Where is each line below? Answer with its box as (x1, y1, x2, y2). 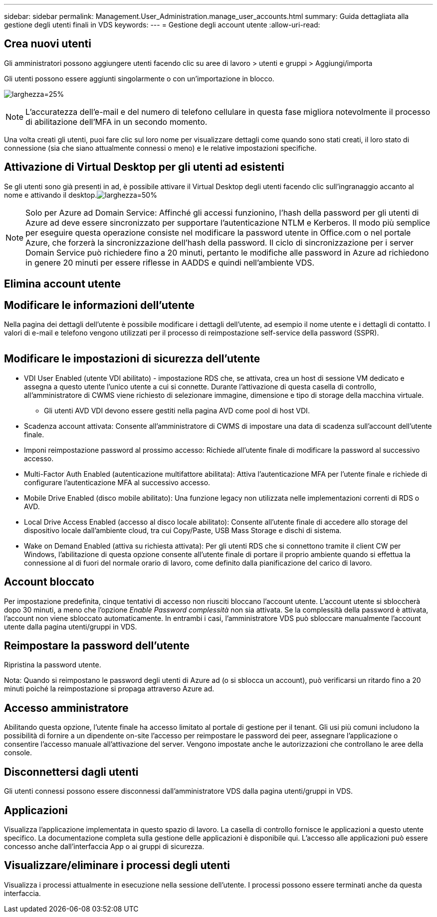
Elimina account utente (4, 278, 121, 291)
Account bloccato (4, 576, 94, 589)
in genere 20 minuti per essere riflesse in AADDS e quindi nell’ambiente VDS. (25, 257, 315, 268)
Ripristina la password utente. (4, 660, 101, 669)
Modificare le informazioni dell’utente (4, 299, 195, 311)
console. (4, 748, 32, 757)
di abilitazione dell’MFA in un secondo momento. (25, 116, 208, 127)
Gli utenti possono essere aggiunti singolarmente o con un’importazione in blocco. (4, 74, 274, 83)
